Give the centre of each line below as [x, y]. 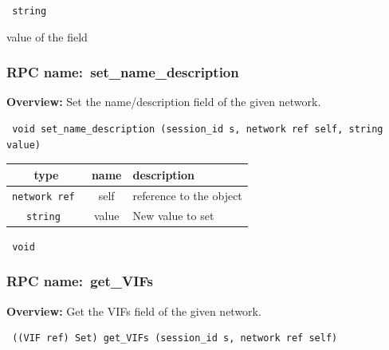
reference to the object [187, 195]
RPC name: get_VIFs [80, 281]
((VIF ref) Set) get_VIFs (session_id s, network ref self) [175, 338]
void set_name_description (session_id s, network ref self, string [198, 130]
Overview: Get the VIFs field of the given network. [134, 311]
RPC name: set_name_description [123, 72]
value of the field [47, 36]
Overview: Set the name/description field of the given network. [164, 102]
